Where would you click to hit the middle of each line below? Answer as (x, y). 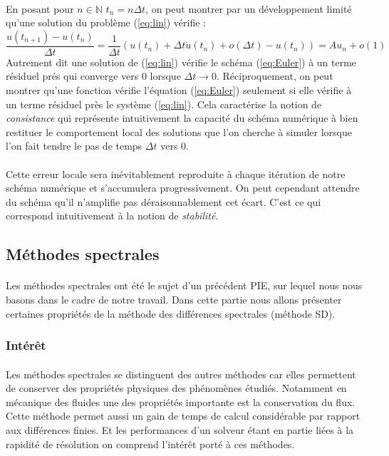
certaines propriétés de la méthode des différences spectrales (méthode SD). (171, 313)
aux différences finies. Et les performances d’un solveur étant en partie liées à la (180, 429)
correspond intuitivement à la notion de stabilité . (112, 216)
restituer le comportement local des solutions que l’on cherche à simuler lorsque (179, 131)
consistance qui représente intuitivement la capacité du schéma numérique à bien (182, 118)
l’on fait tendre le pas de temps (74, 146)
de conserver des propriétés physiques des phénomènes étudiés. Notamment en (176, 388)
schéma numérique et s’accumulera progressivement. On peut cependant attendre (183, 188)
